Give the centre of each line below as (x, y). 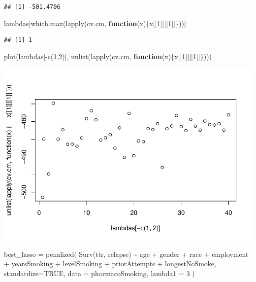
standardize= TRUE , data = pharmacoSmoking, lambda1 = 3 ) (99, 273)
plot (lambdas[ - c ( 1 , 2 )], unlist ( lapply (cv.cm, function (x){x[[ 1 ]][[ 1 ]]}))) (108, 56)
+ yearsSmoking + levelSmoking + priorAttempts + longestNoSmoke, (110, 264)
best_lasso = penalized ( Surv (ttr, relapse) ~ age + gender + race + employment (126, 254)
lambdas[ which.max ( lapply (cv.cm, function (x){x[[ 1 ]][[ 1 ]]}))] (95, 23)
